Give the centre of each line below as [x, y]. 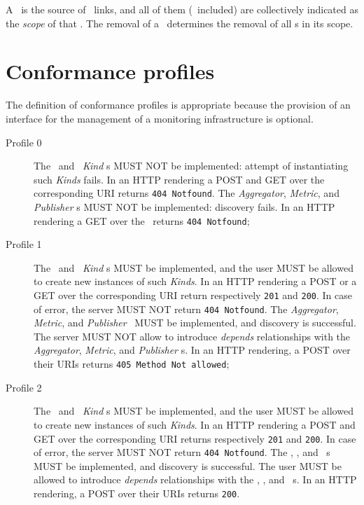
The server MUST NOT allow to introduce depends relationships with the [192, 336]
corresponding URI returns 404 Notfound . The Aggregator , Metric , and [187, 193]
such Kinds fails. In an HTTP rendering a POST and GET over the [179, 179]
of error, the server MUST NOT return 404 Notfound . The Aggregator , [186, 309]
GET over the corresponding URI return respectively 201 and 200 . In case [193, 295]
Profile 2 [24, 387]
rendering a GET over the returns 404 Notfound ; [142, 220]
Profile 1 [24, 244]
